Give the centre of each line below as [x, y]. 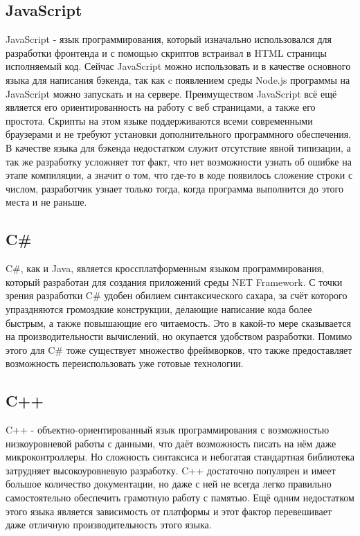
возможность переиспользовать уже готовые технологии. [125, 363]
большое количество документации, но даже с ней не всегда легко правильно [169, 484]
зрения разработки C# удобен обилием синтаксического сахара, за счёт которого [177, 295]
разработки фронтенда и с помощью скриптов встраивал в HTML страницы [166, 52]
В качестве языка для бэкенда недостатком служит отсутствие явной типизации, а [178, 147]
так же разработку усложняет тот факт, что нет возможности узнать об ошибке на [179, 161]
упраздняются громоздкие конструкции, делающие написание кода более [159, 309]
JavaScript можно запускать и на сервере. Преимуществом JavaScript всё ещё [171, 93]
